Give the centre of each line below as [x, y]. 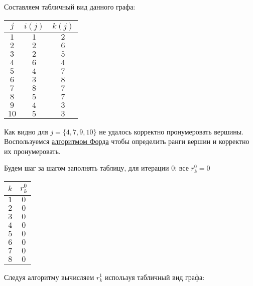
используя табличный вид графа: [155, 277]
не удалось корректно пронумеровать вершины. [171, 131]
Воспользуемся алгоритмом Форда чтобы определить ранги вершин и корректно [127, 141]
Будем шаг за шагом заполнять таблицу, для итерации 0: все [96, 168]
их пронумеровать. [32, 151]
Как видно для [26, 131]
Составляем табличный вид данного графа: [70, 7]
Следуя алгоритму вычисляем [49, 277]
